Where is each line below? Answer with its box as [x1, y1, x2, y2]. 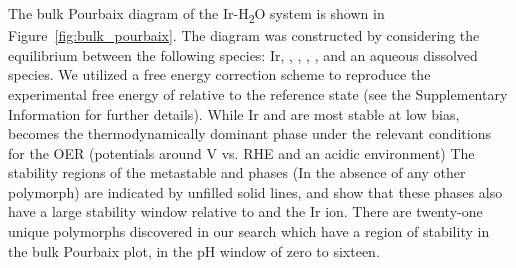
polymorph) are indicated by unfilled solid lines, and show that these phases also [8, 181, 503, 202]
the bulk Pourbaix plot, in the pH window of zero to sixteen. [8, 240, 380, 261]
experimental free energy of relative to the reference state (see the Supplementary [8, 83, 508, 104]
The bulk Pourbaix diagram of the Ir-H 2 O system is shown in [8, 3, 385, 26]
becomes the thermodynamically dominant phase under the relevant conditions [8, 123, 491, 144]
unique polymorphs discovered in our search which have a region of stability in [8, 221, 490, 242]
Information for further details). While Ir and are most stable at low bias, [8, 103, 460, 124]
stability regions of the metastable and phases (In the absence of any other [8, 162, 466, 183]
